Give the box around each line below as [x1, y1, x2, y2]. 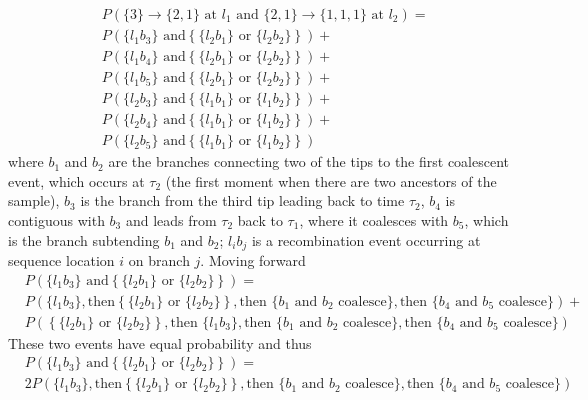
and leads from [125, 210, 217, 230]
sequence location [8, 250, 115, 271]
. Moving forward [200, 250, 306, 271]
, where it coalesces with [299, 210, 449, 230]
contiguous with [8, 210, 105, 230]
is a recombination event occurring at [251, 229, 481, 250]
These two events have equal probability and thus [8, 332, 312, 353]
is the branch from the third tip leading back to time [80, 190, 405, 211]
